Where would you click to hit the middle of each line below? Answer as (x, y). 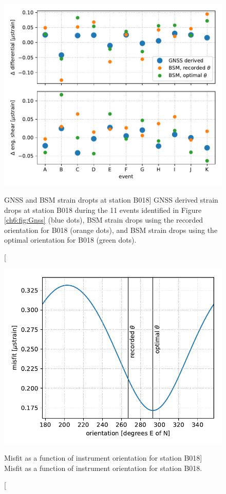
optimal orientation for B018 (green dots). (70, 240)
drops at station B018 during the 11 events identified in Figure (103, 210)
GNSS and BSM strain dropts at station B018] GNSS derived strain (111, 199)
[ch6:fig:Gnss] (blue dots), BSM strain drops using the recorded (104, 220)
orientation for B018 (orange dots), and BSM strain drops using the (111, 230)
